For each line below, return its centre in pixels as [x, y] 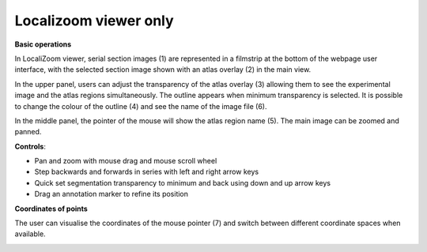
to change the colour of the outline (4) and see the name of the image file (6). [141, 106]
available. [30, 234]
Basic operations [43, 44]
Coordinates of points [51, 209]
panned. [28, 132]
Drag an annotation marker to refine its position [111, 194]
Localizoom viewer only [94, 21]
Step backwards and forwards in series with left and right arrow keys [147, 172]
